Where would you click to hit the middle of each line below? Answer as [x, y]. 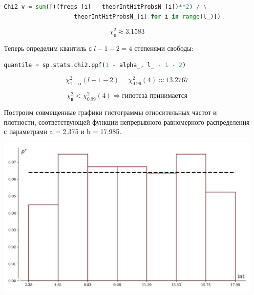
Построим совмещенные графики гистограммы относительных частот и [110, 112]
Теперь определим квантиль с [48, 48]
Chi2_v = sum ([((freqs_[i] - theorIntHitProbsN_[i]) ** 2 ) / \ [106, 7]
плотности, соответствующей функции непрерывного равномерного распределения [127, 122]
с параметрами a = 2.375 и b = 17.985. [63, 131]
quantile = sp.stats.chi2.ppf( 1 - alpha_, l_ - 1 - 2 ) [95, 65]
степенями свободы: [164, 48]
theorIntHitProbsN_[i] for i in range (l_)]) [147, 16]
